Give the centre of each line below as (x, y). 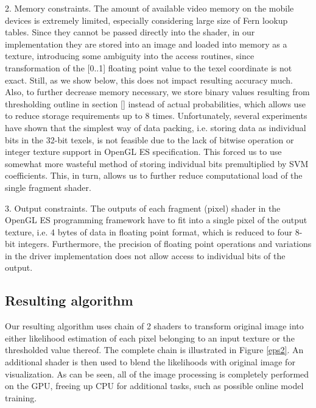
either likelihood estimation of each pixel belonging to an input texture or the (150, 338)
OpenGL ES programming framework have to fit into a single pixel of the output (156, 220)
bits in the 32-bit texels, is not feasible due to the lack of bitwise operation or (149, 139)
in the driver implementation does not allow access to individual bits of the (145, 255)
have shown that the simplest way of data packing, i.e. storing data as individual (156, 127)
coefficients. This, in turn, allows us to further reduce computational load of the (154, 175)
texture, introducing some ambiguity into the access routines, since (130, 56)
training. (21, 397)
